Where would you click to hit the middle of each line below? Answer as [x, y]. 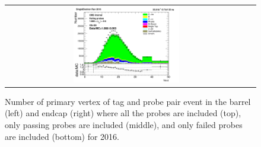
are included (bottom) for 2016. [62, 136]
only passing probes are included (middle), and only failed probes [124, 125]
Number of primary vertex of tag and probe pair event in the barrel [128, 101]
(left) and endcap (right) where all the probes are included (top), [123, 113]
